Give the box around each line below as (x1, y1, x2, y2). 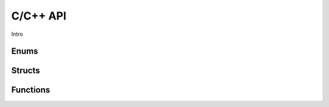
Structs (11, 66, 40, 76)
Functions (11, 85, 51, 95)
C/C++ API (11, 9, 66, 22)
